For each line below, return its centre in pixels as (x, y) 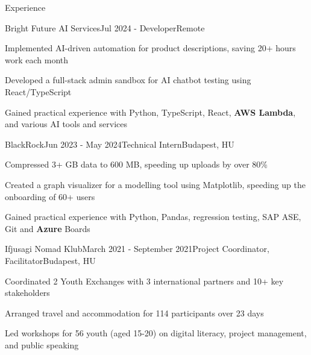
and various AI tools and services (66, 124)
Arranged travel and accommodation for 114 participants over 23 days (134, 313)
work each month (37, 59)
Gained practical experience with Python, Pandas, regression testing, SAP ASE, (153, 217)
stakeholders (27, 293)
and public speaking (42, 344)
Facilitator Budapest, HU (50, 260)
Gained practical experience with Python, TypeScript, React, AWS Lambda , (150, 112)
